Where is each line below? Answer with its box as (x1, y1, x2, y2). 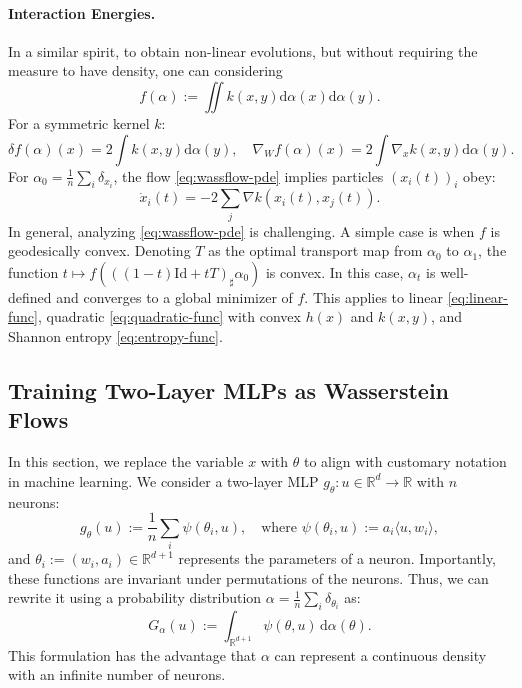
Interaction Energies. (8, 2, 156, 23)
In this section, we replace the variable (8, 451, 244, 472)
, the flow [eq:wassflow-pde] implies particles (113, 165, 384, 186)
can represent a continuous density (274, 644, 487, 665)
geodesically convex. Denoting (8, 240, 191, 261)
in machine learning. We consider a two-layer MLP (8, 470, 319, 491)
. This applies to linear (304, 286, 444, 307)
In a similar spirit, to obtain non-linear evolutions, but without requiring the (8, 40, 478, 61)
